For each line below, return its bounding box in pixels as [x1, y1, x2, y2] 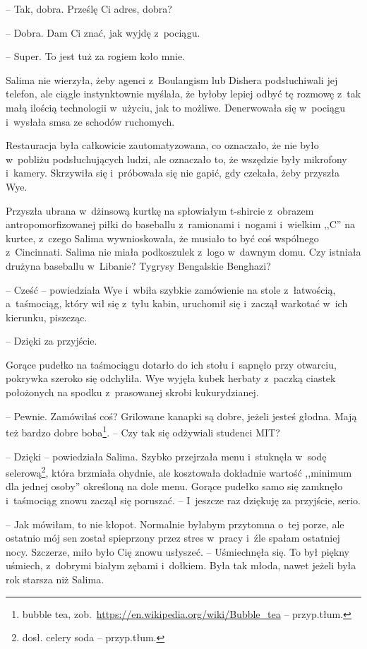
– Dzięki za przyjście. [6, 333, 97, 348]
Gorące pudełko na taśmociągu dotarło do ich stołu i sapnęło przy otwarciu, [6, 357, 337, 371]
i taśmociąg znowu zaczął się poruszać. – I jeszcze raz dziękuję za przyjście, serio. [6, 492, 361, 507]
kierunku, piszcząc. [6, 309, 88, 324]
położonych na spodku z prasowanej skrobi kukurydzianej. [6, 385, 259, 400]
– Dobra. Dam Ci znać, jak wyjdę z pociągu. [6, 25, 200, 40]
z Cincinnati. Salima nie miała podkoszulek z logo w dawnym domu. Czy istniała [6, 244, 361, 259]
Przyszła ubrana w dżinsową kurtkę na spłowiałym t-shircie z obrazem [6, 203, 314, 218]
